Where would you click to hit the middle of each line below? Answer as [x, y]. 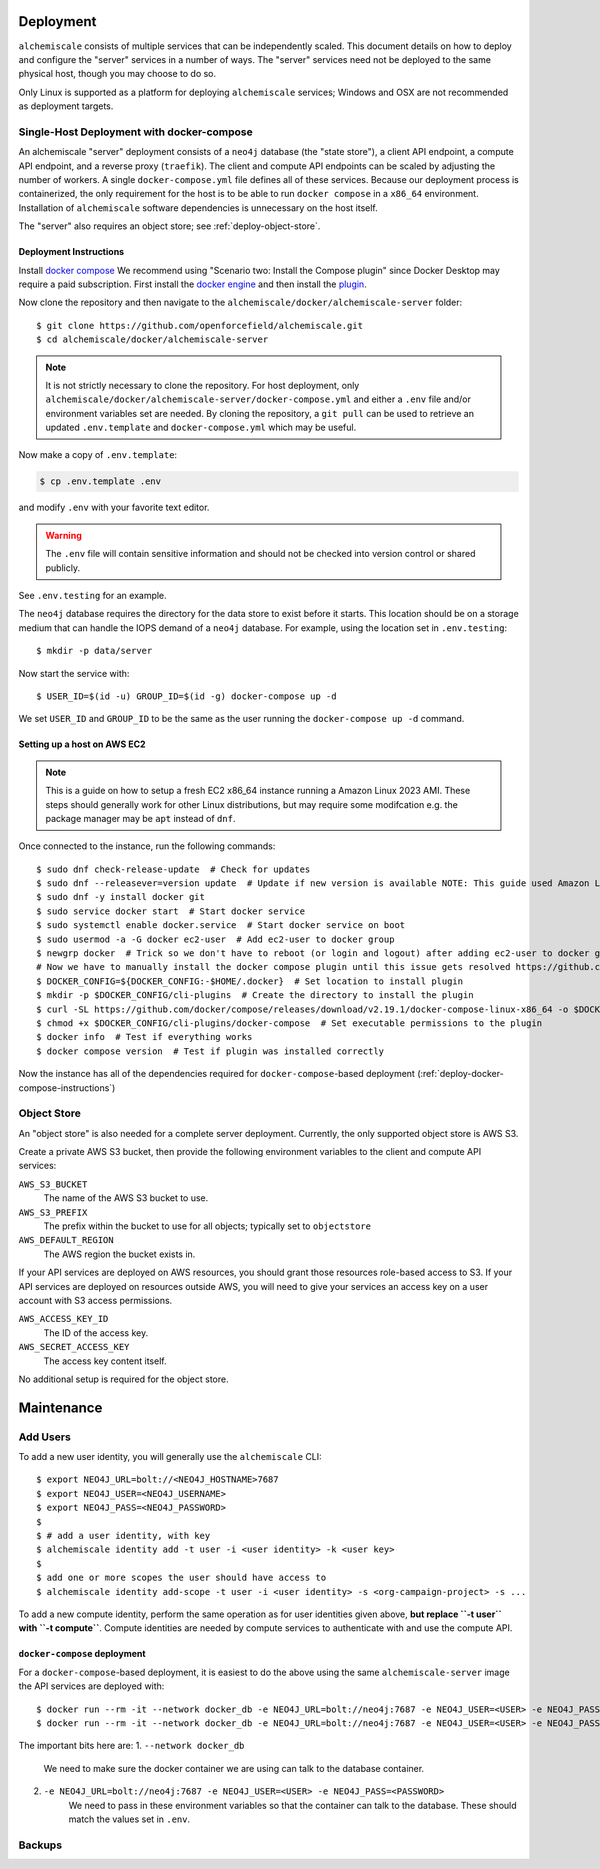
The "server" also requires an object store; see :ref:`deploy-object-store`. [169, 226]
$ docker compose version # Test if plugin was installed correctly [210, 1051]
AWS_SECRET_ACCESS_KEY [74, 1347]
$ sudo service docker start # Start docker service [170, 911]
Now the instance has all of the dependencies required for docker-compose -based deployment [216, 1074]
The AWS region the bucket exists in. [119, 1254]
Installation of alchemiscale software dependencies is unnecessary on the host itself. [198, 207]
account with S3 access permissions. [95, 1300]
